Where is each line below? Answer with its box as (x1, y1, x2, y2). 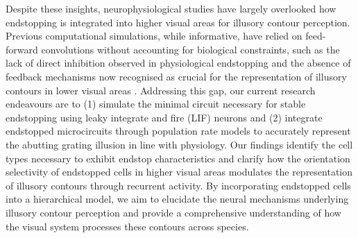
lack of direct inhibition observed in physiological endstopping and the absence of (6, 56, 351, 70)
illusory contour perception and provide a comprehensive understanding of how (6, 205, 341, 219)
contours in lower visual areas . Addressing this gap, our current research (6, 83, 316, 97)
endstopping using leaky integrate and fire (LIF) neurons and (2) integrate (6, 110, 323, 124)
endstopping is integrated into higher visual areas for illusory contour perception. (6, 15, 350, 29)
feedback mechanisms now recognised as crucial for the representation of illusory (6, 69, 347, 83)
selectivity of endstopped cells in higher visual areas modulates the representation (6, 164, 353, 179)
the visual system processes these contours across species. (6, 219, 249, 233)
